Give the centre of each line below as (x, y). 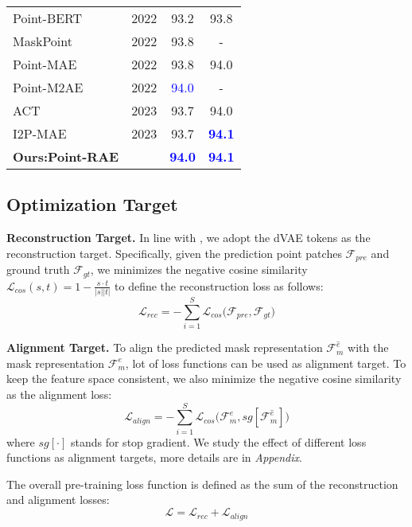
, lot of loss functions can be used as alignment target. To (266, 363)
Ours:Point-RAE (66, 156)
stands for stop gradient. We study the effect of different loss (218, 441)
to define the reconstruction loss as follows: (219, 285)
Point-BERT (48, 18)
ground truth (38, 269)
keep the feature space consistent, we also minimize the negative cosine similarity (204, 379)
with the (368, 347)
